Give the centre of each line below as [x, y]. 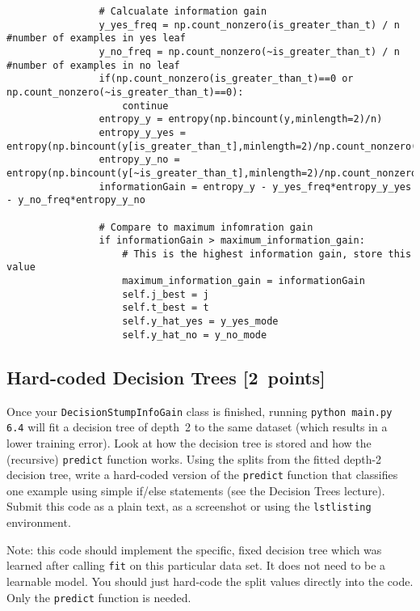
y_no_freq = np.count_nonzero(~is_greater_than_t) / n [249, 51]
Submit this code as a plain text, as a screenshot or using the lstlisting [189, 506]
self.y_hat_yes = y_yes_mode [200, 322]
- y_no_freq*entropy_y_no [76, 200]
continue [145, 106]
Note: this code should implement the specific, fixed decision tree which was [194, 549]
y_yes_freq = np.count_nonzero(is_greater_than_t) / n [249, 25]
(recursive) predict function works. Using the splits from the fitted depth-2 [194, 458]
